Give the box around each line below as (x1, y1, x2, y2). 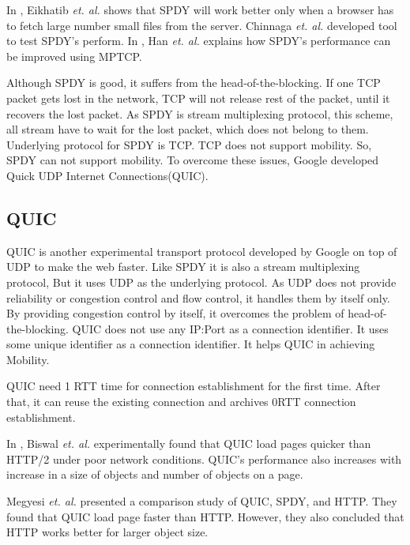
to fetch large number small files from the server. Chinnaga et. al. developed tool (6, 17, 397, 33)
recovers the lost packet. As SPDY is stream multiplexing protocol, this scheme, (6, 105, 393, 122)
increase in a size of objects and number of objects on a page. (6, 466, 303, 483)
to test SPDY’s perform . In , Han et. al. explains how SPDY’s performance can (6, 32, 391, 49)
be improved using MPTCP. (6, 47, 142, 64)
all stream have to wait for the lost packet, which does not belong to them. (6, 121, 369, 137)
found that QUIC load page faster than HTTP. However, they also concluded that (6, 508, 404, 524)
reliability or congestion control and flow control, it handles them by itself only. (6, 289, 390, 306)
